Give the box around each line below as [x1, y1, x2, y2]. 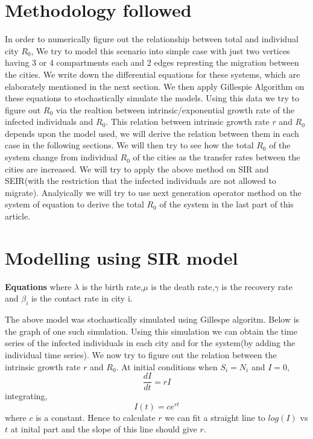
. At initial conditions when [116, 360, 218, 373]
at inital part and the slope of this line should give [10, 423, 197, 435]
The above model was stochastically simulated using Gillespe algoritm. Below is [5, 313, 300, 326]
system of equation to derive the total [5, 198, 144, 210]
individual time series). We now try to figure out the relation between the [5, 348, 277, 361]
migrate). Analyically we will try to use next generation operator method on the [5, 186, 302, 198]
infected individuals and [5, 115, 93, 128]
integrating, [5, 390, 48, 402]
